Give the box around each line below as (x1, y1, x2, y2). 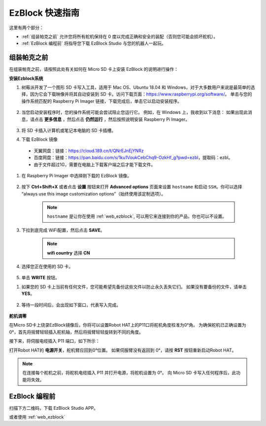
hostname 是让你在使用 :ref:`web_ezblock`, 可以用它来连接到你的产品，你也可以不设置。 (47, 213, 227, 219)
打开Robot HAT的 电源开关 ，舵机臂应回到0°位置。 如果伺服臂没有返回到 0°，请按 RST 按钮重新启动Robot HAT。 (9, 347, 236, 353)
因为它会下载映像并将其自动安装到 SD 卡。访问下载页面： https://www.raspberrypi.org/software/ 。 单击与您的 (30, 91, 252, 97)
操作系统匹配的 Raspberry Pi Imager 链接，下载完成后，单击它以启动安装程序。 (21, 98, 182, 104)
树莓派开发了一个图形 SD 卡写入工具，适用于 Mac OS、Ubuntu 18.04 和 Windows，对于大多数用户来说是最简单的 (21, 84, 251, 91)
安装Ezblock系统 (9, 75, 44, 81)
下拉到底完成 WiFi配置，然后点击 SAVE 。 (21, 227, 105, 233)
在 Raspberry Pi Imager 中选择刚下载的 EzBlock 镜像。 (21, 172, 132, 178)
